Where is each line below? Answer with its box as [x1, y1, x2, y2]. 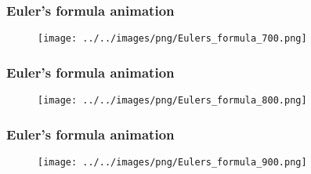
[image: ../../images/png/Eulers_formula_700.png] [38, 33, 307, 45]
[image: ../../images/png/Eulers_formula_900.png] [38, 156, 307, 168]
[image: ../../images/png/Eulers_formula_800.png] [38, 95, 307, 107]
